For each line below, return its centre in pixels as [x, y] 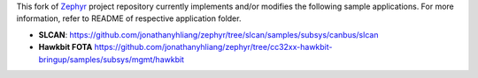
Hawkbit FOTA [66, 47]
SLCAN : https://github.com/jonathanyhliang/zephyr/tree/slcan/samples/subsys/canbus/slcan [208, 34]
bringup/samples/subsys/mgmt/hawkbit [112, 59]
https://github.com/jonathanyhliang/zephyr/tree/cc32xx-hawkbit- [213, 47]
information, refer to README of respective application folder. [129, 18]
